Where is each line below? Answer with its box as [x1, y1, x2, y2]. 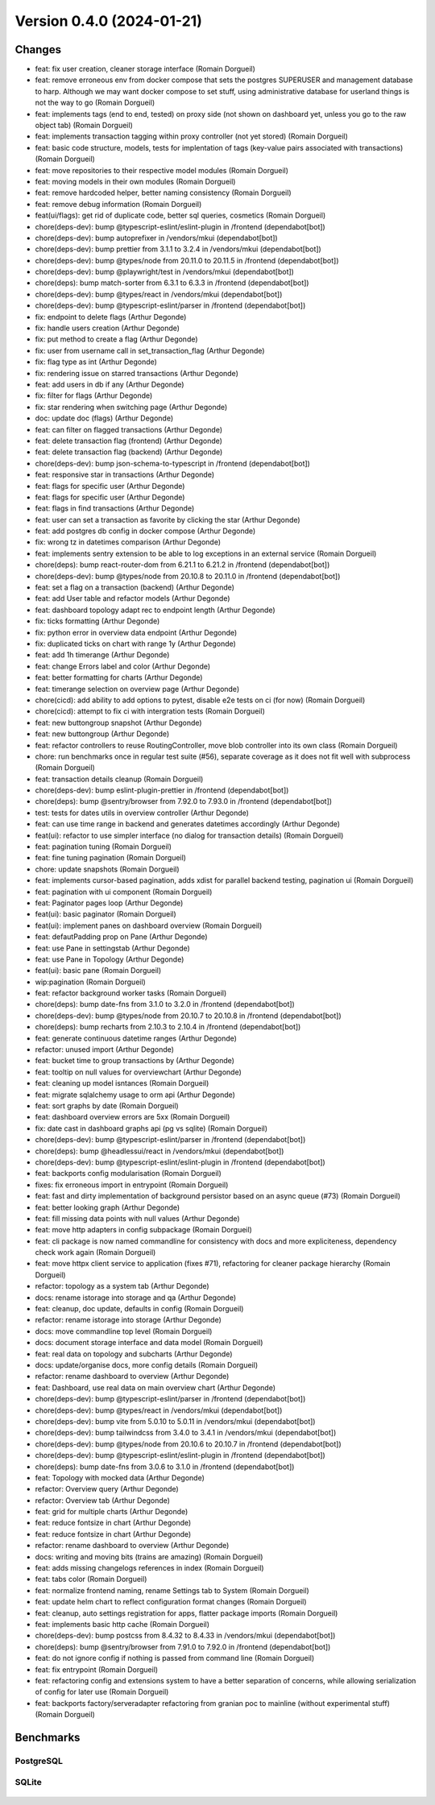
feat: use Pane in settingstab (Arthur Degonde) [35, 943, 191, 953]
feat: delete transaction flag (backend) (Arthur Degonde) [35, 447, 223, 457]
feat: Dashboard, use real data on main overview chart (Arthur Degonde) [35, 1382, 276, 1393]
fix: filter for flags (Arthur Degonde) [35, 391, 153, 400]
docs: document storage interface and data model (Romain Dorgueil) [35, 1338, 263, 1348]
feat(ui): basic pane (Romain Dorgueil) [35, 966, 162, 975]
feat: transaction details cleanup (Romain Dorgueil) [35, 774, 204, 784]
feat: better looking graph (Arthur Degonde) [35, 1203, 180, 1212]
